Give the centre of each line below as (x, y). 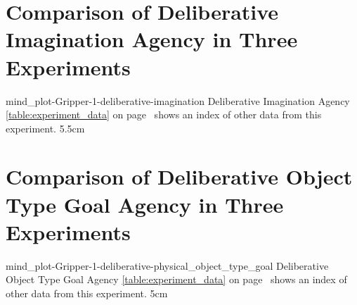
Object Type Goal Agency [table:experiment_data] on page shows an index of (176, 279)
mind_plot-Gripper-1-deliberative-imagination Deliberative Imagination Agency (178, 100)
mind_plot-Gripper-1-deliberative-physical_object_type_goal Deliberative (167, 265)
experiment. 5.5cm (45, 128)
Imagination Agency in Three (152, 39)
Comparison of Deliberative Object (179, 176)
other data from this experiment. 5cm (87, 293)
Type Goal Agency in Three (145, 204)
